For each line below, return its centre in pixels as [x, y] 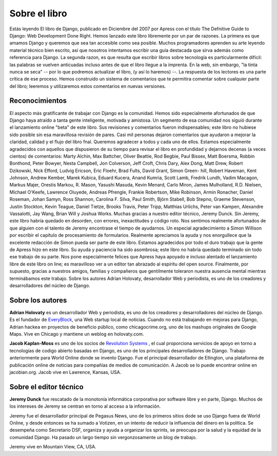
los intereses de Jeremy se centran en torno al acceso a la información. [85, 406]
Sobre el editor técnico [47, 387]
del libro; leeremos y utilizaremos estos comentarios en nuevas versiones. [88, 86]
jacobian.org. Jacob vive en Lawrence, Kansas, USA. [65, 372]
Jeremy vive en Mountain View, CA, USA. [53, 447]
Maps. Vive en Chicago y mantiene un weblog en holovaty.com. [77, 334]
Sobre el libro [38, 13]
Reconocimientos [38, 101]
